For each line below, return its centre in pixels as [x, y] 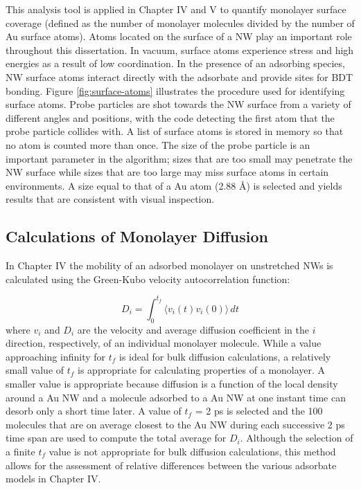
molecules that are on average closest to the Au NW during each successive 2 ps [175, 424]
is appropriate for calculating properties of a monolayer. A [202, 370]
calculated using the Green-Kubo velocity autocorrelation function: [148, 279]
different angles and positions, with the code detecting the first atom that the [170, 117]
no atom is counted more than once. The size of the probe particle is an [158, 144]
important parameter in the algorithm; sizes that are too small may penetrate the [179, 158]
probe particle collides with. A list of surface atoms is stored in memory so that [175, 131]
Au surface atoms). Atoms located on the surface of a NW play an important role [179, 36]
